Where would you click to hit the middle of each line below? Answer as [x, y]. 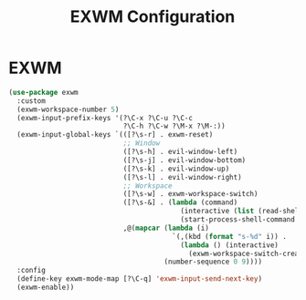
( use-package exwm [43, 92]
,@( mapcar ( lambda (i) [166, 228]
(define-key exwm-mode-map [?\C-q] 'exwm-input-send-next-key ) [139, 279]
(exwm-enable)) [46, 288]
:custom [32, 101]
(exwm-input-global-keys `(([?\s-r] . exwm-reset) [115, 135]
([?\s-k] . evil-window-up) [176, 169]
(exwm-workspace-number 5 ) [68, 109]
